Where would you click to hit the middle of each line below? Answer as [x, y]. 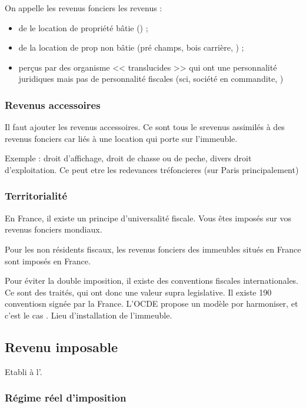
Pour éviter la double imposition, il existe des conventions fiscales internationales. [152, 281]
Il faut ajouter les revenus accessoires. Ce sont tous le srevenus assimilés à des [145, 127]
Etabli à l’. [24, 371]
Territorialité [36, 196]
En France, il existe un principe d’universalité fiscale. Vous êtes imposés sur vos [148, 218]
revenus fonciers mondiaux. [54, 229]
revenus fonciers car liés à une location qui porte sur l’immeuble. [121, 138]
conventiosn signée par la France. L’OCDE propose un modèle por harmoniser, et [152, 303]
